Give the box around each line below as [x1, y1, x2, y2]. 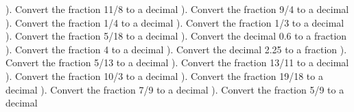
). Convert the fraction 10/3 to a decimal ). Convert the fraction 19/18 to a [5, 68, 323, 83]
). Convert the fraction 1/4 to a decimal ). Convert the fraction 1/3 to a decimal [5, 15, 344, 29]
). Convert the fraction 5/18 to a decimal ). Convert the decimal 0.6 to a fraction [5, 29, 347, 43]
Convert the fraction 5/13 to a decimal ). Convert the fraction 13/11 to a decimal [5, 55, 349, 70]
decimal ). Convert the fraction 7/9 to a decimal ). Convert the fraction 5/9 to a [5, 82, 344, 96]
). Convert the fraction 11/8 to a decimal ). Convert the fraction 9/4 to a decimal [5, 2, 349, 16]
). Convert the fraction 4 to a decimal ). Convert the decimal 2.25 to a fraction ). [5, 42, 347, 56]
